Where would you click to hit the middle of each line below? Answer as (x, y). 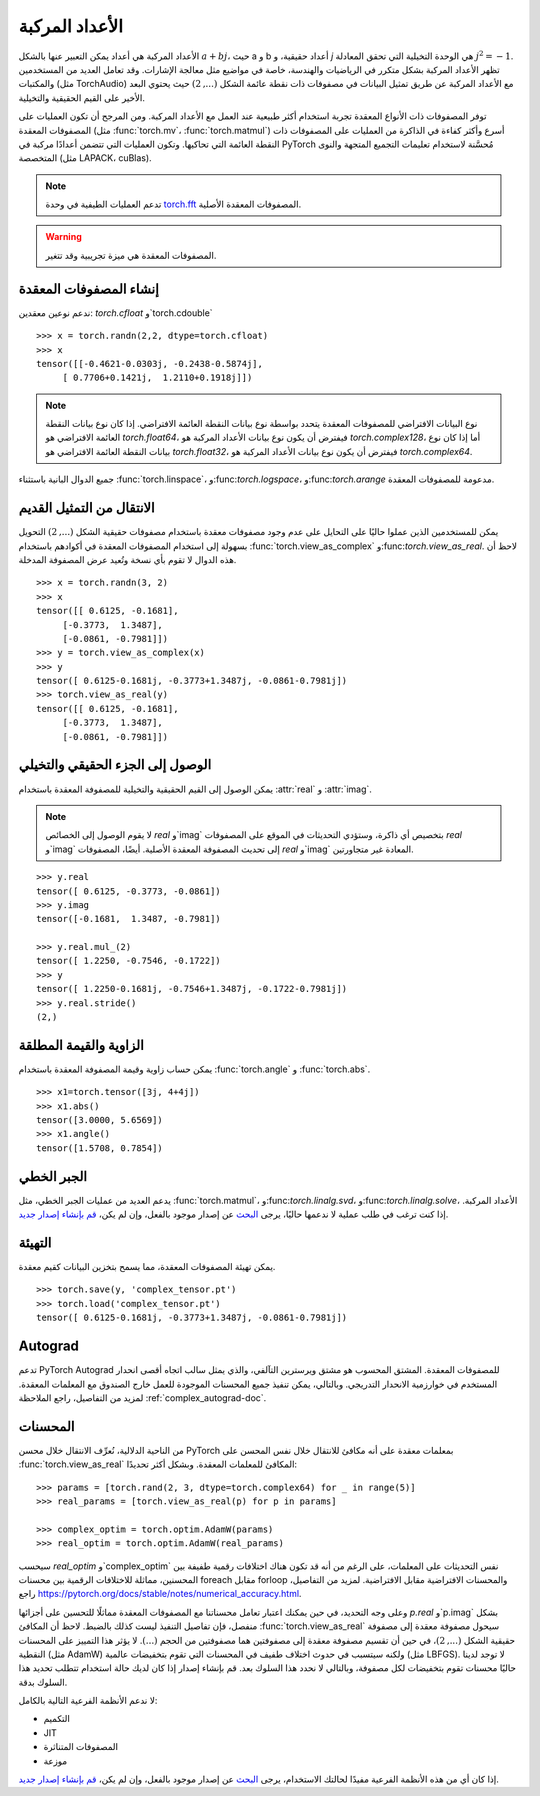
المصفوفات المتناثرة (81, 1747)
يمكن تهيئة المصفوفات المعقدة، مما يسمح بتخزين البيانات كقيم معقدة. (147, 1267)
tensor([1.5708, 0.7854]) (100, 1148)
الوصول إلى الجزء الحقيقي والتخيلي (115, 765)
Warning (63, 237)
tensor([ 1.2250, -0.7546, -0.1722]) (129, 961)
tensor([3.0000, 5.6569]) (100, 1120)
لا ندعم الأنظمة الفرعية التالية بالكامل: (88, 1701)
